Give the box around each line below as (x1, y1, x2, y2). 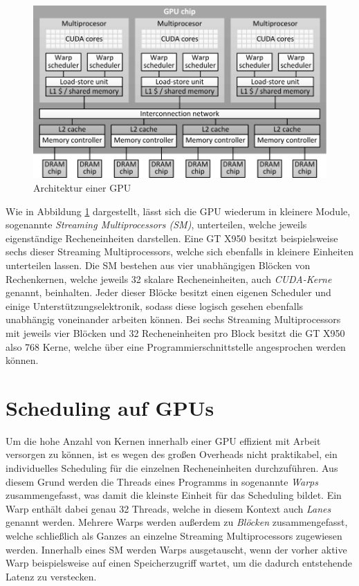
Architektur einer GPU (33, 180, 131, 194)
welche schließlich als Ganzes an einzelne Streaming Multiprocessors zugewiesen (6, 528, 342, 542)
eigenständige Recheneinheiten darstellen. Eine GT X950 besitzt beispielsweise (6, 230, 338, 245)
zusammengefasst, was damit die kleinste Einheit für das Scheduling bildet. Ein (6, 488, 342, 502)
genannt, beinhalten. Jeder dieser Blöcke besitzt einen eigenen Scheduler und (6, 285, 331, 300)
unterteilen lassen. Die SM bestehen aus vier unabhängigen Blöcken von (6, 257, 311, 272)
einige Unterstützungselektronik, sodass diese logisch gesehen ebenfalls (6, 298, 304, 313)
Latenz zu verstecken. (6, 569, 97, 583)
